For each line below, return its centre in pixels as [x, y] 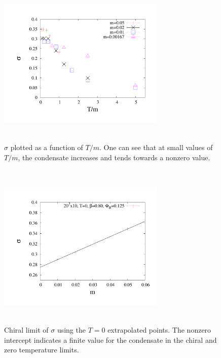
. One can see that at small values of [156, 147]
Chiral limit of [26, 330]
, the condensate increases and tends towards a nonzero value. [114, 157]
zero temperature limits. [42, 350]
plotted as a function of [47, 147]
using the [71, 330]
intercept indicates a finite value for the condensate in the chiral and [110, 339]
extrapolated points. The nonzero [159, 330]
